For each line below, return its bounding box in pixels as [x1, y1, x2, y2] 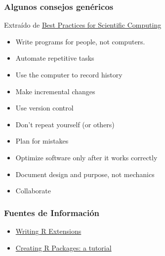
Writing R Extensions [15, 225, 82, 236]
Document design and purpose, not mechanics [15, 169, 155, 179]
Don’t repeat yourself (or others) [15, 119, 115, 129]
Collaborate [15, 185, 51, 196]
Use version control [15, 103, 74, 113]
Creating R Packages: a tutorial [15, 242, 112, 253]
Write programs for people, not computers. [15, 36, 145, 46]
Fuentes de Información [4, 206, 99, 219]
